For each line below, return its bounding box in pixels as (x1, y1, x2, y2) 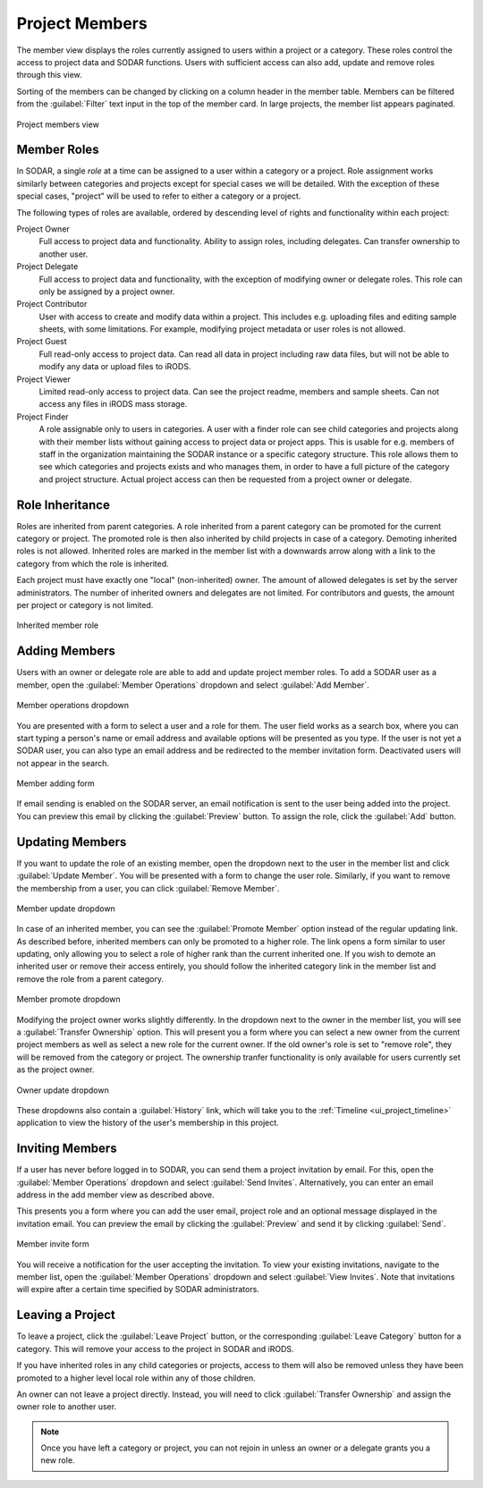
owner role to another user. (16, 1401, 116, 1412)
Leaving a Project (16, 1307, 115, 1323)
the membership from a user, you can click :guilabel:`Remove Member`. (16, 883, 280, 893)
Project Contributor (16, 299, 88, 309)
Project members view (16, 119, 100, 130)
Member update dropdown (16, 903, 115, 914)
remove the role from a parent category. (16, 973, 165, 984)
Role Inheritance (16, 497, 111, 512)
